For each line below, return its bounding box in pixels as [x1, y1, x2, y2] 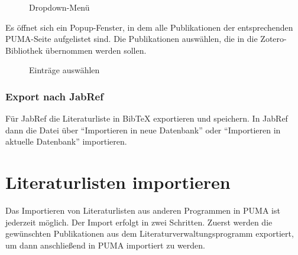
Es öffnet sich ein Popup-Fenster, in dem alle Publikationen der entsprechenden [5, 21, 293, 33]
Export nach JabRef [5, 89, 103, 103]
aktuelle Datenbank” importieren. [5, 135, 127, 148]
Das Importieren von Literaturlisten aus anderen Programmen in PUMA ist [5, 204, 280, 217]
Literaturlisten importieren [5, 170, 231, 194]
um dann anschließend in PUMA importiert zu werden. [5, 238, 205, 251]
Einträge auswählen [29, 64, 100, 76]
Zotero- [260, 32, 287, 45]
